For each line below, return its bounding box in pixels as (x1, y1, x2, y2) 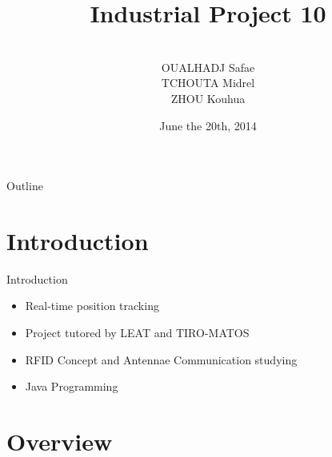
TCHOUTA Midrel (161, 74, 255, 91)
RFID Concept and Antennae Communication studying (25, 351, 298, 368)
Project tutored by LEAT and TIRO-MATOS (25, 324, 250, 340)
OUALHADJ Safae (161, 58, 255, 75)
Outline (6, 177, 43, 194)
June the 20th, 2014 (159, 117, 257, 133)
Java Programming (25, 378, 118, 395)
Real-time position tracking (25, 297, 159, 314)
